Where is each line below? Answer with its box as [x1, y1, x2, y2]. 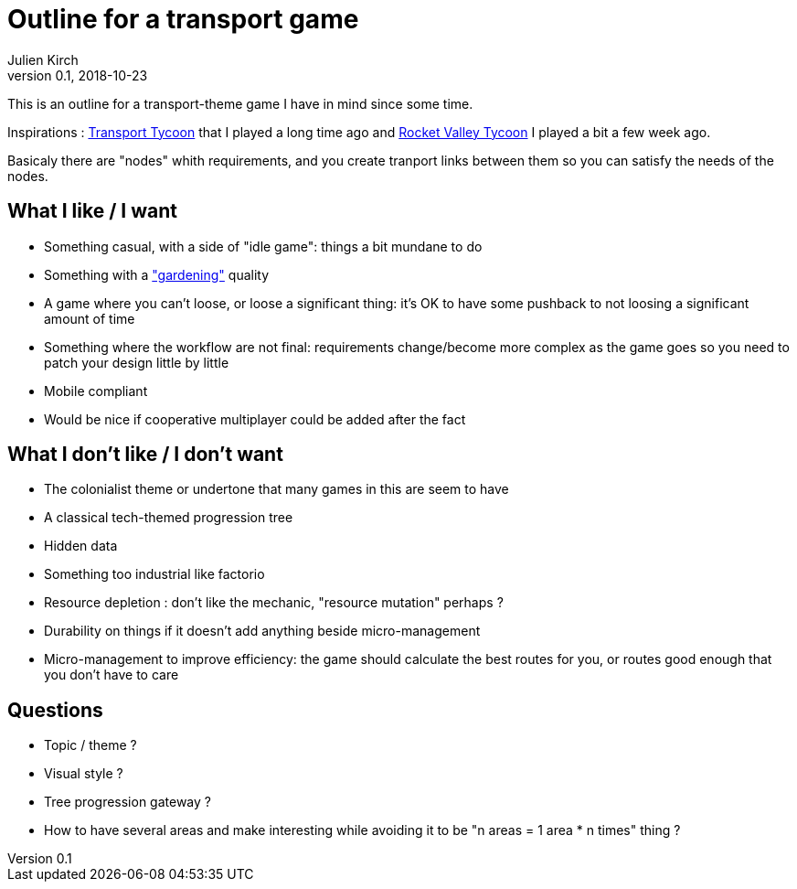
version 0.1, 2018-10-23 [7, 67, 148, 83]
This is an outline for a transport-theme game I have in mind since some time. [7, 95, 473, 112]
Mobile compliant [44, 382, 148, 399]
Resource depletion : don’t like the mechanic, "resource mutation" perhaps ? [44, 594, 504, 611]
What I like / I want [7, 199, 177, 223]
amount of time [44, 310, 135, 327]
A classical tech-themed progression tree [44, 509, 293, 526]
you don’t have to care [44, 667, 179, 683]
